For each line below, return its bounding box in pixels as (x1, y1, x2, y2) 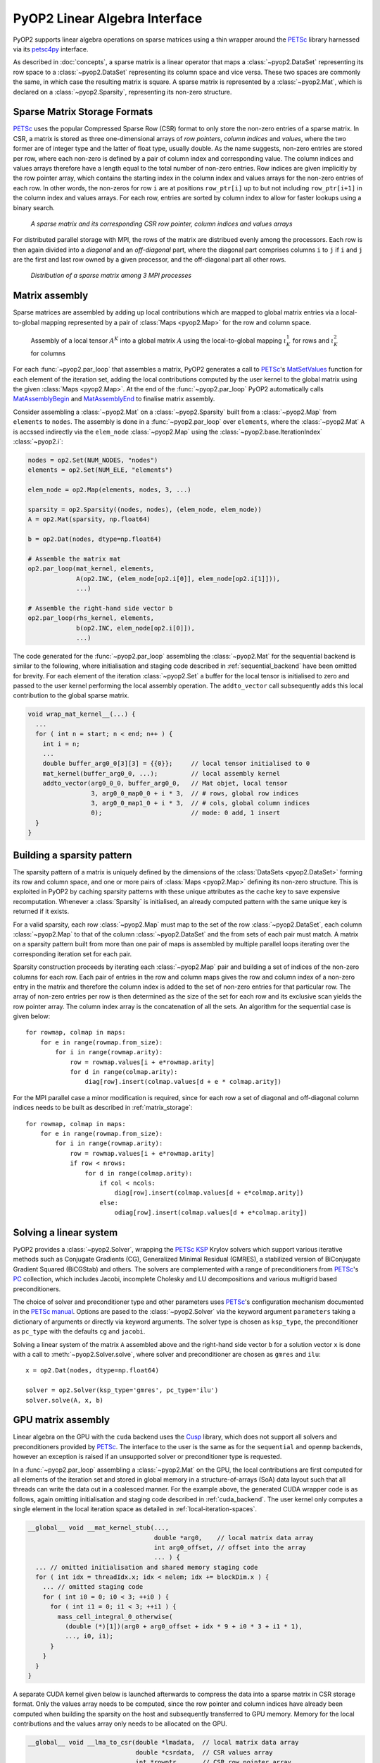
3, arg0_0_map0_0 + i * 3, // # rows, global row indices (90, 789, 299, 797)
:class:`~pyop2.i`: (13, 437, 63, 446)
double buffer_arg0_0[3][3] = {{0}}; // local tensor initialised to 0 (42, 760, 310, 768)
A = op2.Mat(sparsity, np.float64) (27, 516, 151, 523)
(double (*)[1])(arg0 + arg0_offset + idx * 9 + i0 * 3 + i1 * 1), (64, 1623, 303, 1630)
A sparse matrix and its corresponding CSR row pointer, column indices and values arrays (30, 219, 293, 228)
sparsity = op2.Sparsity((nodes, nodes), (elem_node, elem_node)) (27, 505, 262, 513)
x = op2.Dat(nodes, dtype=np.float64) (25, 1367, 160, 1374)
